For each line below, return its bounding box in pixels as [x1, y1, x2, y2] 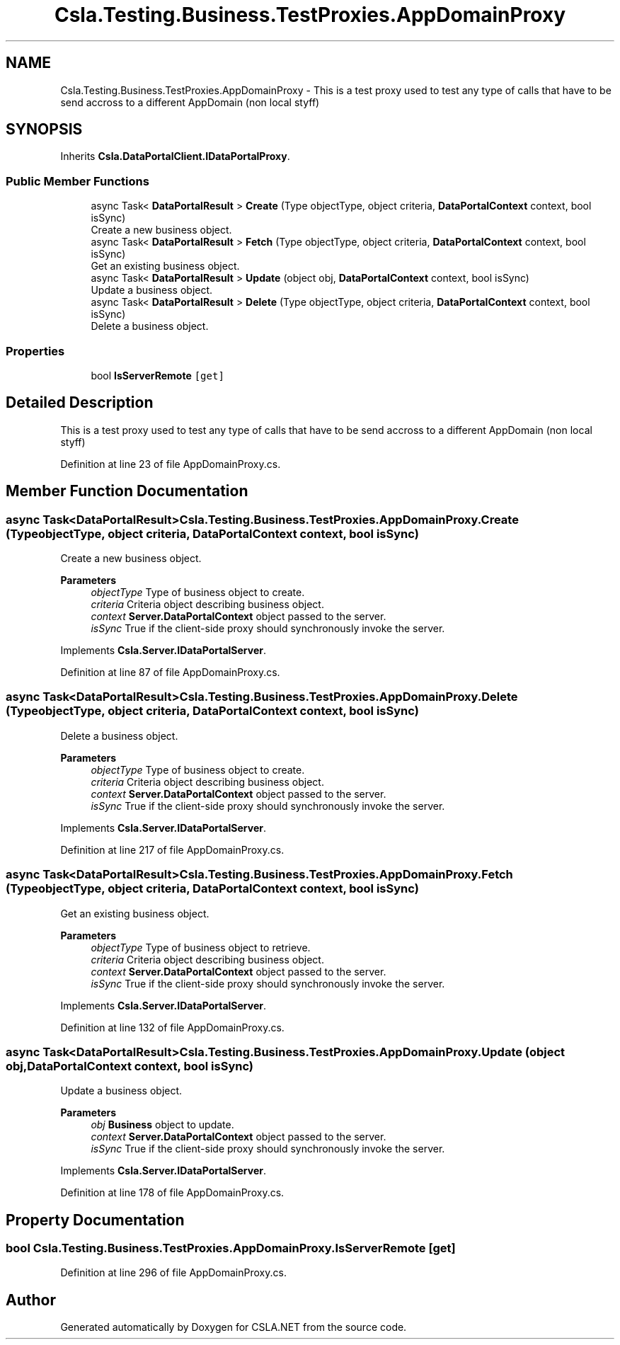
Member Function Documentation [6, 482, 248, 500]
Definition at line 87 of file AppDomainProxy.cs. [60, 666, 280, 678]
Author [6, 1290, 56, 1309]
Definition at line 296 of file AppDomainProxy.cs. [60, 1266, 287, 1279]
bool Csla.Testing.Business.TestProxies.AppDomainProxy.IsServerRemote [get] [6, 1241, 456, 1256]
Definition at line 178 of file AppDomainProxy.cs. [60, 1186, 285, 1199]
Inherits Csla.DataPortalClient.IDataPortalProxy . [60, 150, 290, 163]
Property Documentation [6, 1210, 185, 1229]
